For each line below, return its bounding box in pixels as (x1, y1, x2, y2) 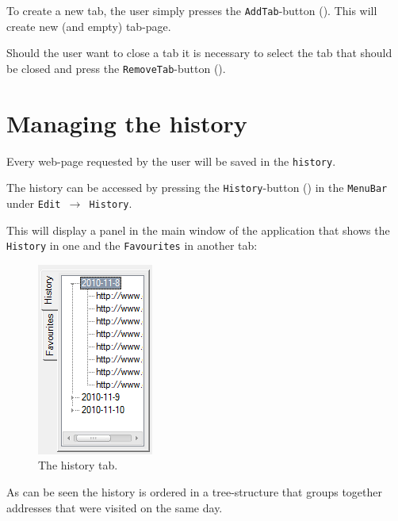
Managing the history (6, 106, 247, 139)
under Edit (6, 194, 61, 211)
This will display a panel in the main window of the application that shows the (6, 221, 390, 238)
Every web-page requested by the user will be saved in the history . (6, 152, 336, 169)
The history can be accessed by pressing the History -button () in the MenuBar (6, 179, 388, 196)
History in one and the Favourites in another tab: (6, 237, 258, 254)
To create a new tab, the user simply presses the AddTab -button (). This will (6, 2, 377, 18)
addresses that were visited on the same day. (6, 499, 223, 515)
